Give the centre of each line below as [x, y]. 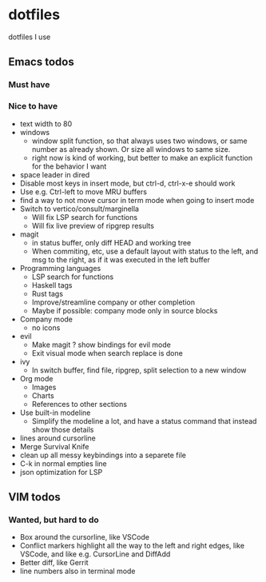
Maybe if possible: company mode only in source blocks [125, 310]
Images [44, 387]
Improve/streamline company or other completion [113, 302]
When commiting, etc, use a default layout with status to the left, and [145, 251]
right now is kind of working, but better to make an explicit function [142, 157]
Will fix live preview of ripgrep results [93, 225]
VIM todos [35, 497]
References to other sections [79, 404]
